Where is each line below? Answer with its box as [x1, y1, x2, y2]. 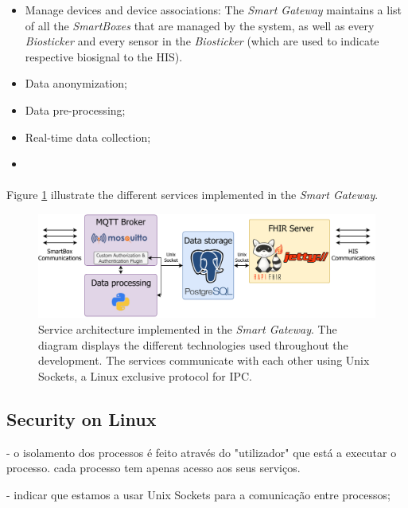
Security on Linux [6, 406, 157, 431]
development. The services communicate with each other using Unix [38, 352, 370, 369]
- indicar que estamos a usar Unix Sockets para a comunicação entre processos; [6, 486, 391, 502]
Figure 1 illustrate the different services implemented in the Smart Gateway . [6, 186, 379, 203]
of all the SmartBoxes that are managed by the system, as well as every [25, 17, 375, 33]
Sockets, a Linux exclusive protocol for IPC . [38, 367, 252, 384]
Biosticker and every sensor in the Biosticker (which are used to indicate [25, 33, 379, 49]
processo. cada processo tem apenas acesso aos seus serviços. [6, 459, 301, 476]
